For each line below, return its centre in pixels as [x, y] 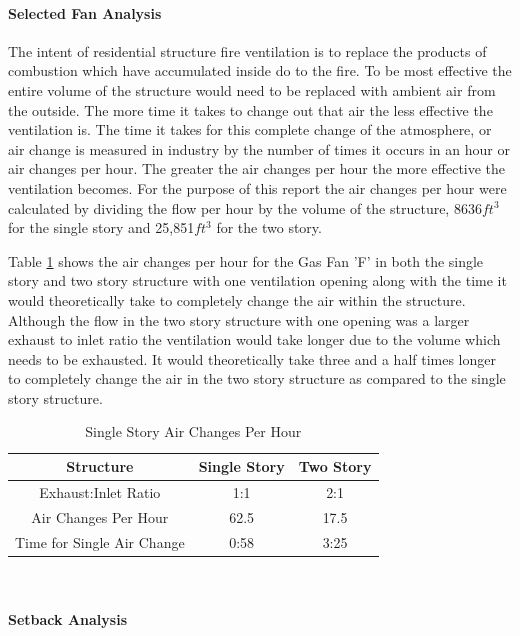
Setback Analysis [67, 618]
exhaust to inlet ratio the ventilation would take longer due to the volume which [254, 339]
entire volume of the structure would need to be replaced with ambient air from [252, 89]
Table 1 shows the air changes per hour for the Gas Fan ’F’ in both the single [246, 260]
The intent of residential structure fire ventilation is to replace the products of [247, 50]
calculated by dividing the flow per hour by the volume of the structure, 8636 [245, 207]
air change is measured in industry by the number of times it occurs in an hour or [259, 148]
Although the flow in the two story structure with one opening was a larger [239, 319]
